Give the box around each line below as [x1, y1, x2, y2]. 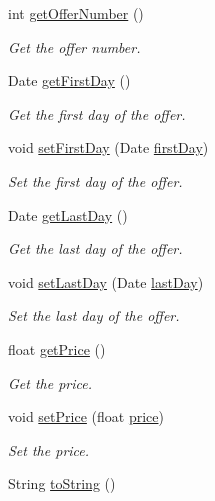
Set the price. [8, 439, 90, 460]
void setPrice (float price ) [8, 406, 164, 427]
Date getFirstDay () [8, 70, 131, 91]
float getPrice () [8, 338, 106, 359]
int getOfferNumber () [8, 3, 144, 23]
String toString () [8, 473, 116, 494]
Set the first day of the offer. [8, 170, 183, 191]
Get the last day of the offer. [8, 238, 183, 259]
